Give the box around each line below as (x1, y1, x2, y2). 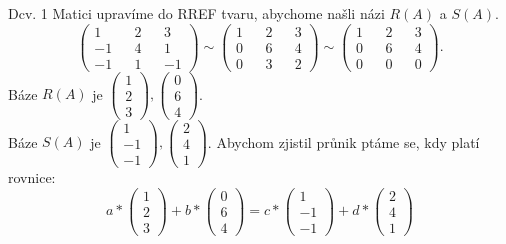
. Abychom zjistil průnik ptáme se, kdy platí (207, 131, 480, 152)
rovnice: (8, 167, 56, 188)
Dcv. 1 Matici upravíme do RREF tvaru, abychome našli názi (8, 3, 385, 23)
